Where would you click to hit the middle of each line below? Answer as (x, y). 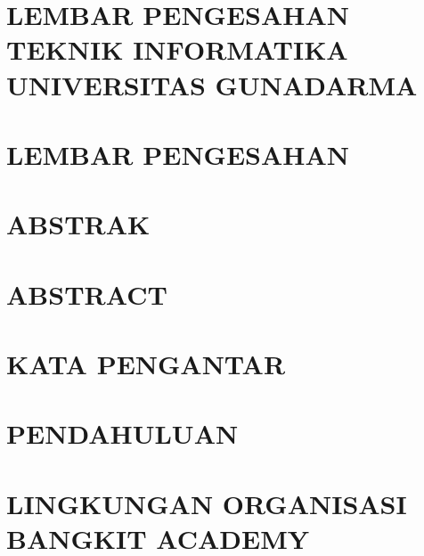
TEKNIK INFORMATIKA (177, 49)
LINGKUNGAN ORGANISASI (207, 503)
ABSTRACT (87, 294)
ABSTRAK (78, 224)
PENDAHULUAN (122, 433)
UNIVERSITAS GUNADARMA (212, 84)
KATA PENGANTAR (146, 364)
